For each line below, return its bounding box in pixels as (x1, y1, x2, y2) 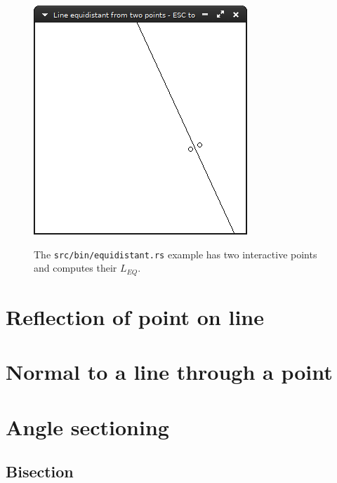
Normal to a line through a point (6, 357, 333, 386)
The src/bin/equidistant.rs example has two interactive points (34, 246, 317, 261)
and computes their (34, 260, 117, 275)
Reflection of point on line (6, 302, 264, 331)
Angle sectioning (6, 412, 169, 441)
